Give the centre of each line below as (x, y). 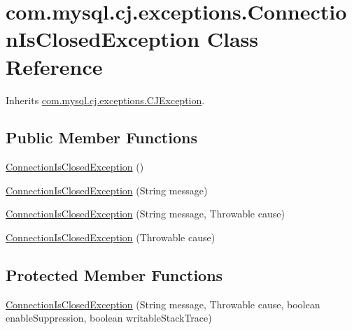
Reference (54, 66)
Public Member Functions (101, 137)
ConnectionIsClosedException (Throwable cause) (111, 237)
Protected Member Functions (114, 275)
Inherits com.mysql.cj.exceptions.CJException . (105, 100)
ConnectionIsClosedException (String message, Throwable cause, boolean (163, 304)
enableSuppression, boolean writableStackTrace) (109, 318)
